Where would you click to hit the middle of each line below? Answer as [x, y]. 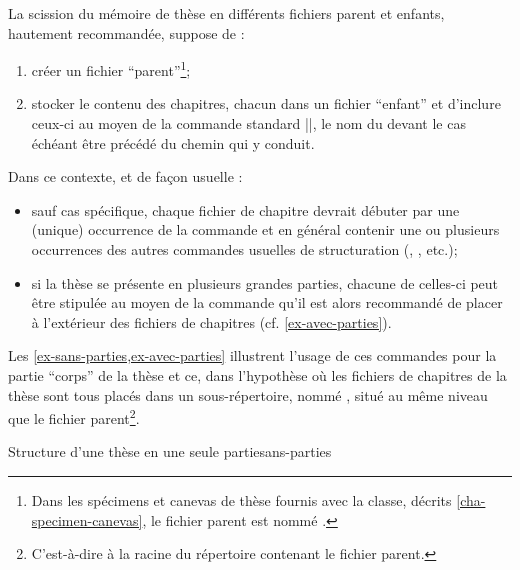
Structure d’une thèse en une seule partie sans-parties [170, 451]
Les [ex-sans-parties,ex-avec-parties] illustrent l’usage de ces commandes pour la [252, 355]
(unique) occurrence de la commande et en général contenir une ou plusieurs [265, 229]
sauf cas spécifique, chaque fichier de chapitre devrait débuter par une [245, 209]
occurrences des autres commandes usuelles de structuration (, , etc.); [244, 249]
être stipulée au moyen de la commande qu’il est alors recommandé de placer [267, 302]
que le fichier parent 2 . [74, 416]
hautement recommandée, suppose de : [126, 32]
